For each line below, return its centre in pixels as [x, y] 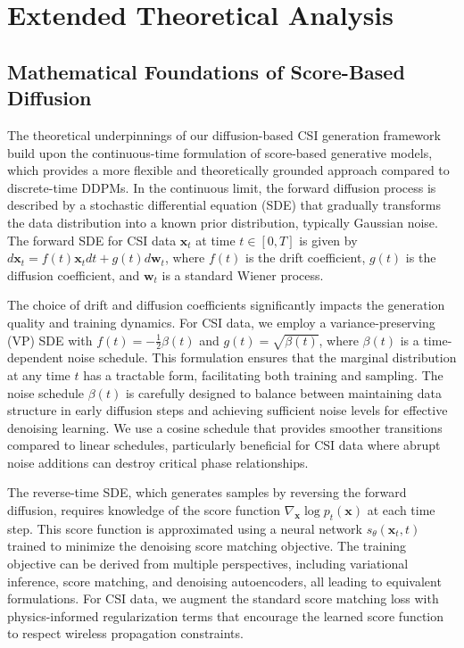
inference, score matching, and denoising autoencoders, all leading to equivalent [224, 581]
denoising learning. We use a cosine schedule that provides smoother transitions [225, 427]
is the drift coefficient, [306, 258]
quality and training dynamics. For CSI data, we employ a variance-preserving [221, 322]
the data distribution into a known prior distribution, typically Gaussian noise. [223, 222]
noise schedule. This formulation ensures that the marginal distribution [262, 357]
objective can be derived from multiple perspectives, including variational [208, 564]
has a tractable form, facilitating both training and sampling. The [263, 374]
